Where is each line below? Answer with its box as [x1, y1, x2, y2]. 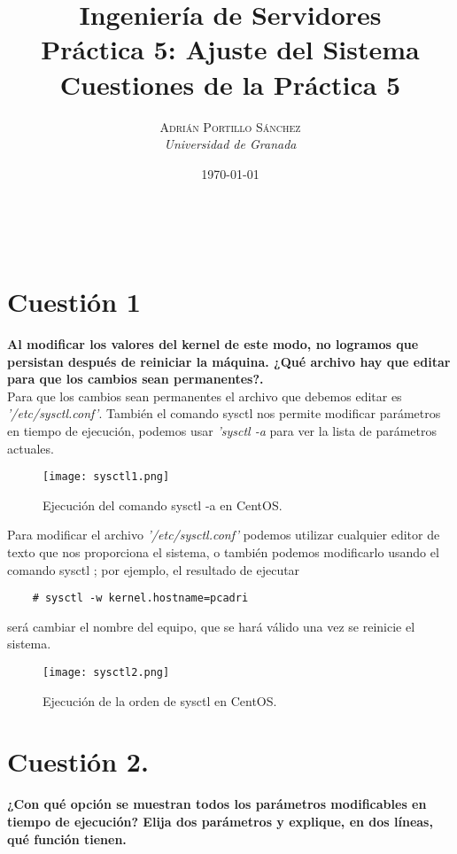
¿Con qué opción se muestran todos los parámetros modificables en [7, 795, 427, 813]
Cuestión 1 [7, 283, 141, 320]
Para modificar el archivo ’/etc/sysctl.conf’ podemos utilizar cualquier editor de [7, 525, 440, 544]
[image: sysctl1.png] [43, 470, 170, 484]
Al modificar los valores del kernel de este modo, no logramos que [7, 335, 419, 353]
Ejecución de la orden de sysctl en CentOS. [43, 691, 277, 710]
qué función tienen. [7, 829, 127, 848]
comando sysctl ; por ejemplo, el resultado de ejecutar [7, 560, 300, 578]
